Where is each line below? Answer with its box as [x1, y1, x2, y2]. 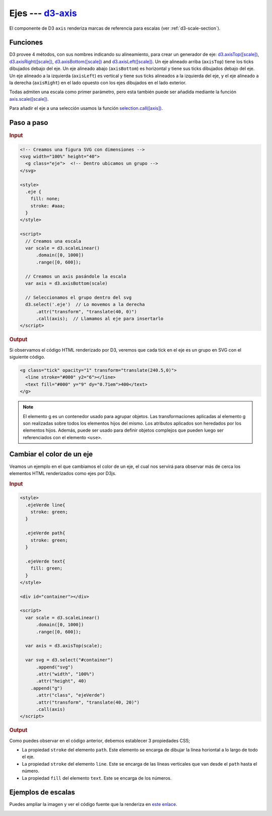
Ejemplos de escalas [9, 788, 76, 797]
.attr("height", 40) [36, 678, 87, 684]
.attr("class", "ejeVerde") [36, 693, 105, 698]
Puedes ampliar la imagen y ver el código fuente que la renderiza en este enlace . [9, 801, 177, 807]
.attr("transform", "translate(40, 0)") [36, 309, 137, 314]
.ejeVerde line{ [25, 502, 65, 508]
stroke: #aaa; [30, 203, 65, 209]
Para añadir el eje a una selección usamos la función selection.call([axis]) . [9, 105, 163, 111]
